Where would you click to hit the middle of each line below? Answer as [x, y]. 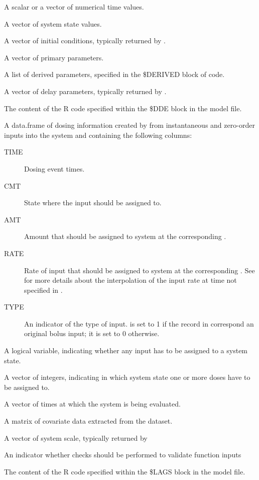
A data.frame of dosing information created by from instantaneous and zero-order [129, 125]
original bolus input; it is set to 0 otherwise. [92, 333]
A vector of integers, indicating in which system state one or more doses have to [127, 377]
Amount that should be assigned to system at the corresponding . [125, 236]
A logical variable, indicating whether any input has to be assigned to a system [126, 350]
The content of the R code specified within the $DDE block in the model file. [123, 108]
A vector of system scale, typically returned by [76, 437]
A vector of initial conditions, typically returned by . [85, 41]
